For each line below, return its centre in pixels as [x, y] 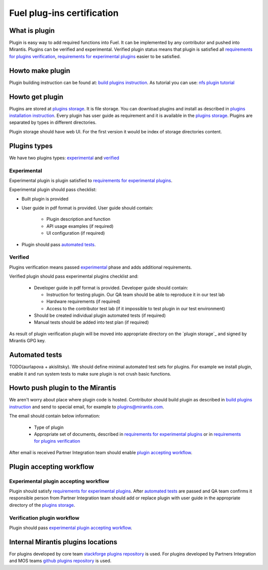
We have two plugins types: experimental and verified [64, 158]
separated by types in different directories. [53, 122]
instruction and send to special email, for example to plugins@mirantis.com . [87, 407]
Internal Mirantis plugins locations [63, 542]
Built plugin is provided [45, 198]
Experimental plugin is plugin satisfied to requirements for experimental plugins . [91, 180]
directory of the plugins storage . [42, 505]
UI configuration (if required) [76, 233]
